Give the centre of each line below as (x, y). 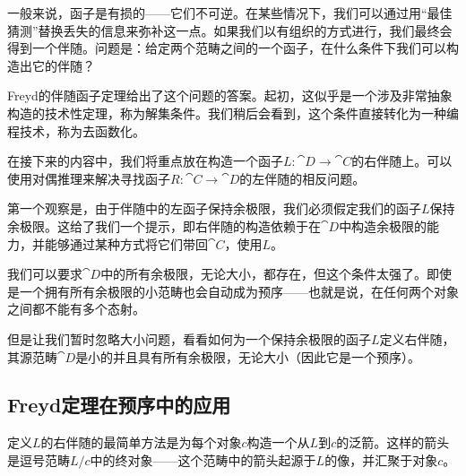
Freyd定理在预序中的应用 (119, 405)
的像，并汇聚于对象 (381, 459)
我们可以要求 (45, 274)
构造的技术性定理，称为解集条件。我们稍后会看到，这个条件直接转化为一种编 (233, 113)
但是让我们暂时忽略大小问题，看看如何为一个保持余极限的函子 (189, 338)
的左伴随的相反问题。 (302, 178)
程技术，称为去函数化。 (76, 130)
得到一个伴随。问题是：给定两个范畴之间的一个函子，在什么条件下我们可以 (227, 48)
